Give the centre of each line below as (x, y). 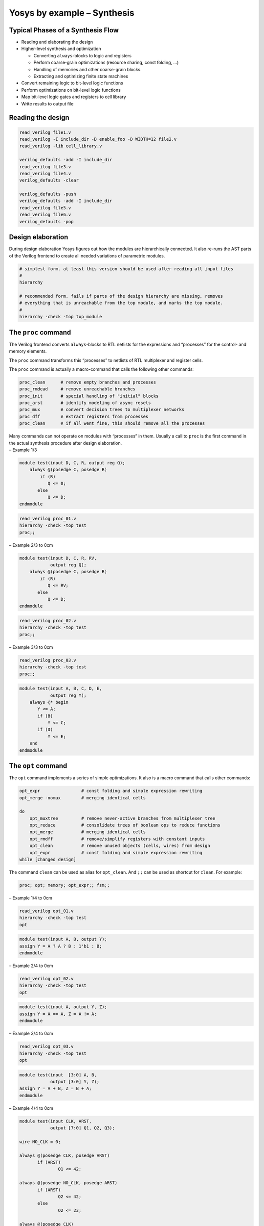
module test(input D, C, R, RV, (58, 558)
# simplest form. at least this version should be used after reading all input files (126, 269)
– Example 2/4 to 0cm (31, 966)
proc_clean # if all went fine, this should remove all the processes (112, 423)
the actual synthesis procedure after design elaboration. (66, 443)
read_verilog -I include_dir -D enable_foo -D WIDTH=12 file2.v (98, 139)
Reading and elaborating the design (57, 42)
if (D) (45, 730)
